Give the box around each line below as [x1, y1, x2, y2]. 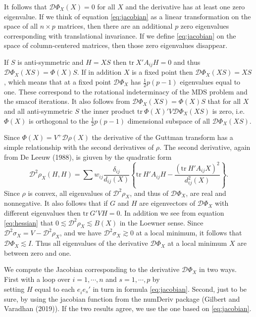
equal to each [35, 283, 75, 294]
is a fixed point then [132, 67, 193, 77]
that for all [207, 96, 241, 106]
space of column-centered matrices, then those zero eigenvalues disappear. [4, 40, 228, 50]
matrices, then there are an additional [57, 21, 173, 31]
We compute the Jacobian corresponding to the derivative [4, 264, 180, 274]
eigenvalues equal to [180, 77, 241, 87]
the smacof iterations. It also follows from [4, 96, 130, 106]
